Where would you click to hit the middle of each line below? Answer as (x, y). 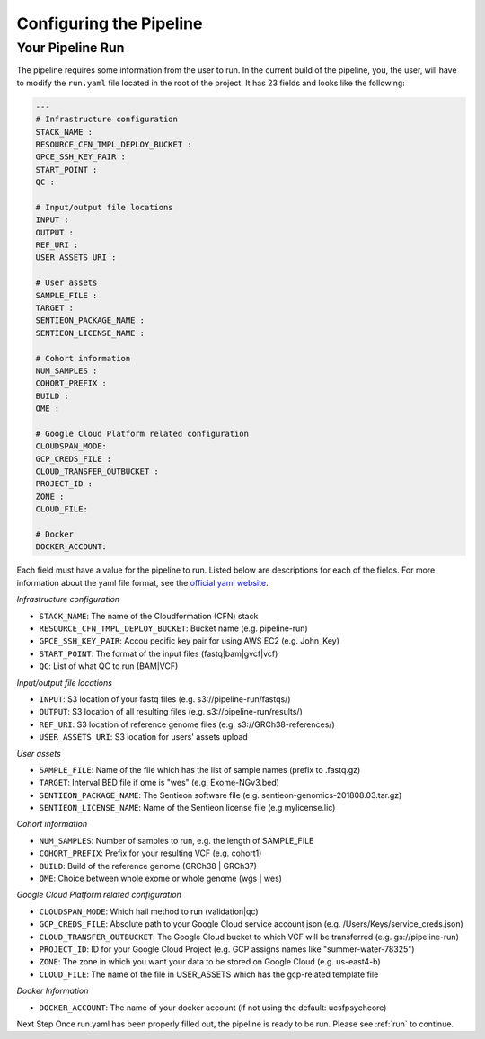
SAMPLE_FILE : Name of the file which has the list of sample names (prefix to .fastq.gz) (200, 769)
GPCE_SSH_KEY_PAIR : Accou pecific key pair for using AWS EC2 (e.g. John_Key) (190, 641)
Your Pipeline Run (71, 48)
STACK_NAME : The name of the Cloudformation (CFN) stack (149, 616)
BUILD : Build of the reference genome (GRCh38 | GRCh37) (148, 866)
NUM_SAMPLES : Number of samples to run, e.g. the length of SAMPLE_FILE (176, 840)
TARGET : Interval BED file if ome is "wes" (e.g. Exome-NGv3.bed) (159, 783)
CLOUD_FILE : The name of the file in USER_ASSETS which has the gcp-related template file (209, 974)
